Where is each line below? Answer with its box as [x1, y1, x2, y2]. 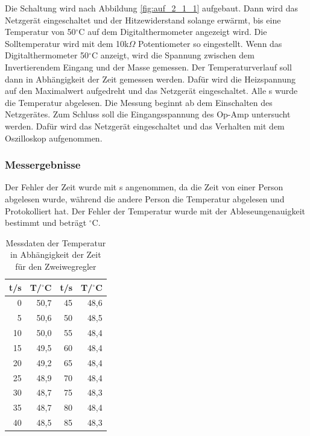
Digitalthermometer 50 [5, 49, 89, 61]
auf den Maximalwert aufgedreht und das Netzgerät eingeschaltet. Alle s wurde [5, 84, 298, 97]
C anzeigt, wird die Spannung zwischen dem [91, 49, 255, 61]
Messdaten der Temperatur [5, 236, 106, 249]
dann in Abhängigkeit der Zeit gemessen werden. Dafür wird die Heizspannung [5, 72, 296, 85]
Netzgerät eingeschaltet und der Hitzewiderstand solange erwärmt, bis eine [5, 13, 281, 26]
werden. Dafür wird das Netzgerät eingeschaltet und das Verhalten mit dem [5, 119, 285, 132]
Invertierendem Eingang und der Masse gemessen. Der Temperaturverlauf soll [5, 60, 292, 73]
